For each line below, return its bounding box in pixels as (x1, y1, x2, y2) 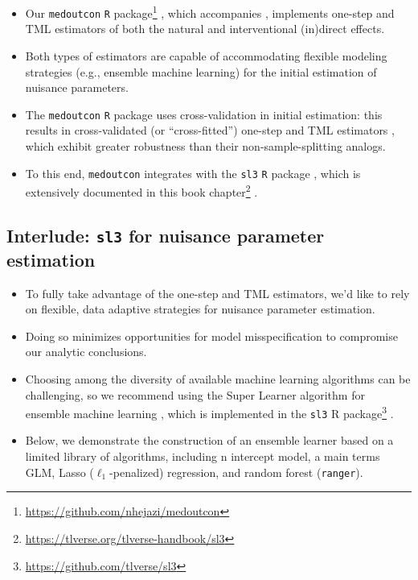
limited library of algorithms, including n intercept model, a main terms (25, 448, 380, 465)
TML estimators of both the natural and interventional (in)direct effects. (25, 20, 385, 37)
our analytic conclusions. (25, 343, 147, 360)
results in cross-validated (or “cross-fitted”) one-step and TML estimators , (25, 122, 395, 139)
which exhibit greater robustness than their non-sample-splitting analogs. (25, 137, 386, 154)
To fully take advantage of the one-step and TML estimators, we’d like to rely (25, 284, 410, 301)
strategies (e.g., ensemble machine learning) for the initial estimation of (25, 63, 377, 80)
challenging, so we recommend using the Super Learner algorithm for (25, 386, 365, 403)
